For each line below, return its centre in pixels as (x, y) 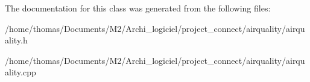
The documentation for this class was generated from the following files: (138, 8)
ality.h (16, 40)
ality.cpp (21, 72)
